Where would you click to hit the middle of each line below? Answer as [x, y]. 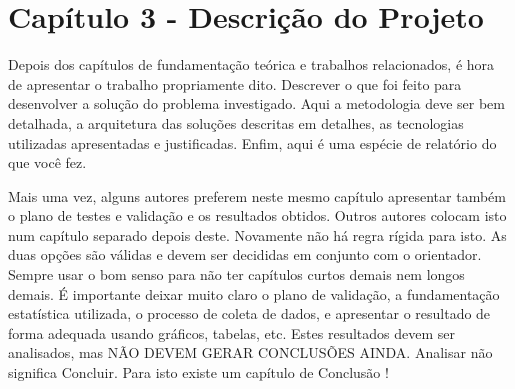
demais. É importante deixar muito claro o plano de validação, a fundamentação [254, 293]
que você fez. [47, 162]
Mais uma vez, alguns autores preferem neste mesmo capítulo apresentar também [257, 195]
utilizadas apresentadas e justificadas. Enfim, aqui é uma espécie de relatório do [252, 142]
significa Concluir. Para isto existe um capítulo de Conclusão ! [198, 372]
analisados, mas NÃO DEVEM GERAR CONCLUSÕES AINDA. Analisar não [250, 352]
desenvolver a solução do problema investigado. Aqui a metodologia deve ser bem [256, 103]
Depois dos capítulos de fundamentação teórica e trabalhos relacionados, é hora [251, 64]
